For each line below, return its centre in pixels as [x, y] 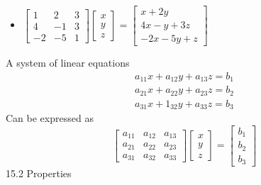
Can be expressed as [50, 118]
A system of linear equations [68, 63]
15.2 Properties [39, 173]
